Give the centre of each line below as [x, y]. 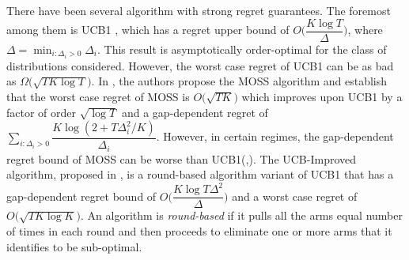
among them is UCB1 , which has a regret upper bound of [148, 30]
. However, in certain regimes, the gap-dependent [275, 136]
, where [365, 30]
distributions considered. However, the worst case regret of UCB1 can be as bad [200, 65]
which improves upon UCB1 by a [322, 96]
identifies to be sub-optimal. [74, 246]
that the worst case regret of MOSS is [98, 96]
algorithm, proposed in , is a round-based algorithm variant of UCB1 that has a [200, 174]
